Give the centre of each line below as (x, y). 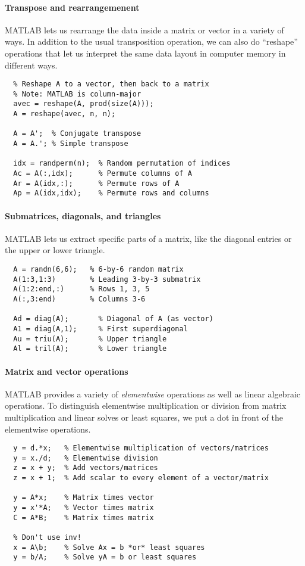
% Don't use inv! (47, 538)
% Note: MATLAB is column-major (77, 94)
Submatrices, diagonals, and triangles (83, 215)
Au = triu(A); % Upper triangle (90, 339)
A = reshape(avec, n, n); (65, 114)
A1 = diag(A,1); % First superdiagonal (100, 329)
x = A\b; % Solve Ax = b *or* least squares (109, 547)
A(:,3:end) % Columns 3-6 (79, 299)
